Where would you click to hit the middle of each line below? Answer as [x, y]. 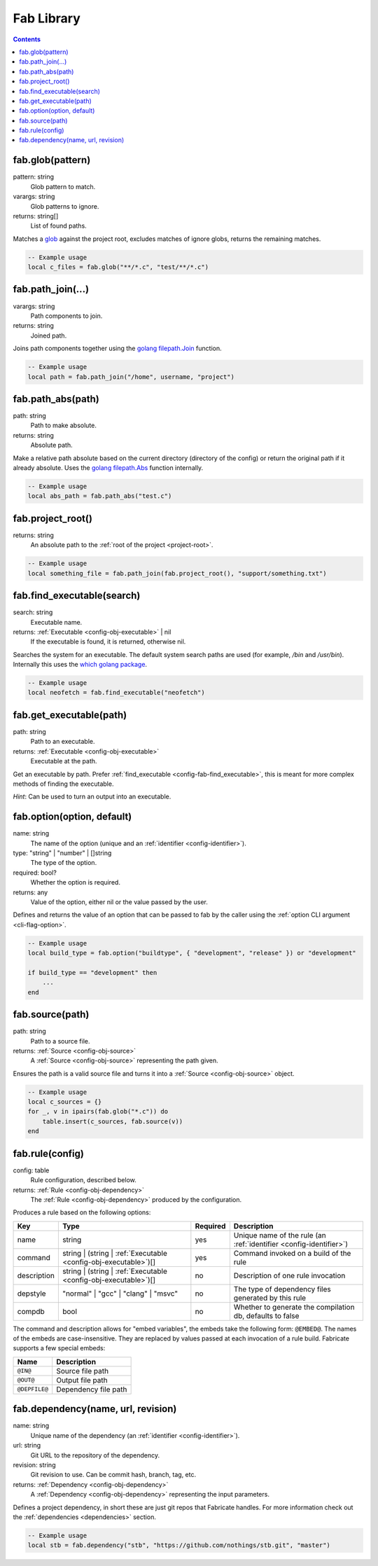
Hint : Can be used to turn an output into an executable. [92, 797]
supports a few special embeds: [59, 1348]
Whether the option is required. [75, 882]
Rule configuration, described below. [83, 1180]
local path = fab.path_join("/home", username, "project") [131, 377]
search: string [33, 612]
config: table [31, 1170]
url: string [27, 1446]
